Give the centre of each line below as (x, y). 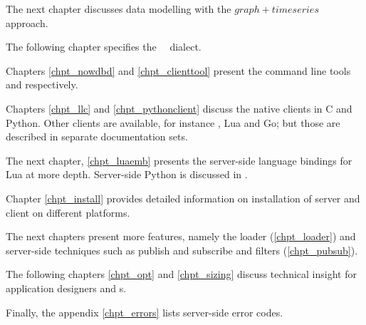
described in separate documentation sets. (97, 136)
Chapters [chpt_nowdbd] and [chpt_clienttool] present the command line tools (178, 70)
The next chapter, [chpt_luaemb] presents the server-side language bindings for (179, 160)
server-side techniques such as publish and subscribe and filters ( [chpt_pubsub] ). (182, 250)
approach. (27, 22)
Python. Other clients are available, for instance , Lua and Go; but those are (173, 122)
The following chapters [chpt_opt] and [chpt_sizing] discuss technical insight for (181, 274)
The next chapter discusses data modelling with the (119, 9)
